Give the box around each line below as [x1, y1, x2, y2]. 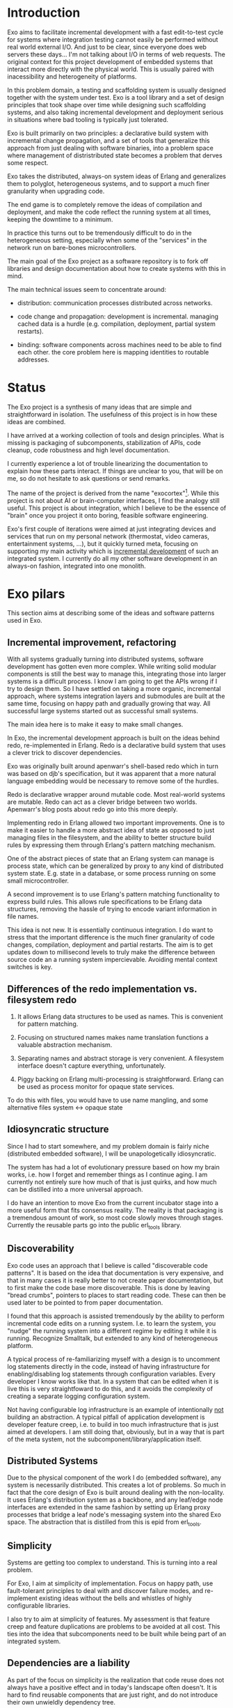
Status [7, 380, 47, 396]
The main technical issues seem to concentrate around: [7, 285, 167, 293]
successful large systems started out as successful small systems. [7, 707, 198, 715]
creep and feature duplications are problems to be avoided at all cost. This [7, 1622, 220, 1631]
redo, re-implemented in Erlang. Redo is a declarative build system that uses [7, 741, 226, 750]
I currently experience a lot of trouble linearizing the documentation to [7, 459, 209, 467]
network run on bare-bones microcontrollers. [7, 243, 137, 251]
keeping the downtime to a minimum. [7, 215, 113, 224]
